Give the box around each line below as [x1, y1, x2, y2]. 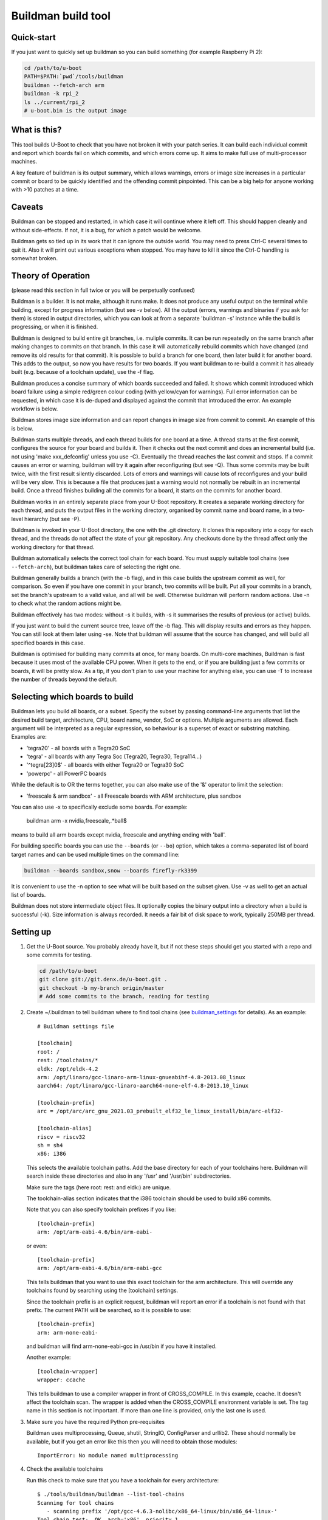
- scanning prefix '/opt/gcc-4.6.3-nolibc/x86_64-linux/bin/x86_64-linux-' [46, 1508, 278, 1515]
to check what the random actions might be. [11, 599, 122, 607]
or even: [26, 1242, 47, 1249]
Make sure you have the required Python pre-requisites [26, 1418, 165, 1425]
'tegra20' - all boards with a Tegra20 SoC [26, 744, 131, 751]
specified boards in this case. [11, 639, 85, 646]
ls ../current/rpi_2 [24, 98, 85, 106]
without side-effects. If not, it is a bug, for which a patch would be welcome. [11, 226, 202, 233]
